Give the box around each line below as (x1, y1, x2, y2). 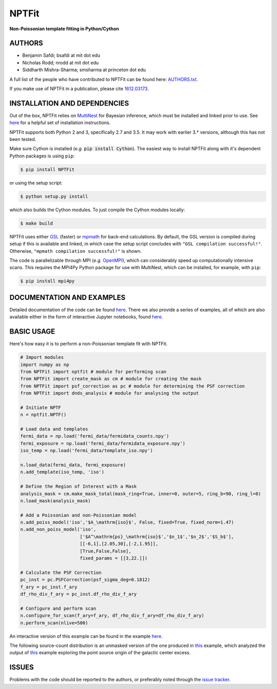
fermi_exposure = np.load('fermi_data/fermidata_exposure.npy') (20, 440, 186, 446)
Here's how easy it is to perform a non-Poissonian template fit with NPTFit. (9, 341, 168, 347)
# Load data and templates (20, 426, 88, 432)
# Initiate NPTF (20, 404, 62, 410)
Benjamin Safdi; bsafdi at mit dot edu (22, 52, 100, 58)
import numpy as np (20, 361, 69, 368)
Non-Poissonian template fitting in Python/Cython (9, 26, 120, 32)
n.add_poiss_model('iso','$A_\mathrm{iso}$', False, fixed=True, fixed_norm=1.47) (20, 519, 234, 525)
